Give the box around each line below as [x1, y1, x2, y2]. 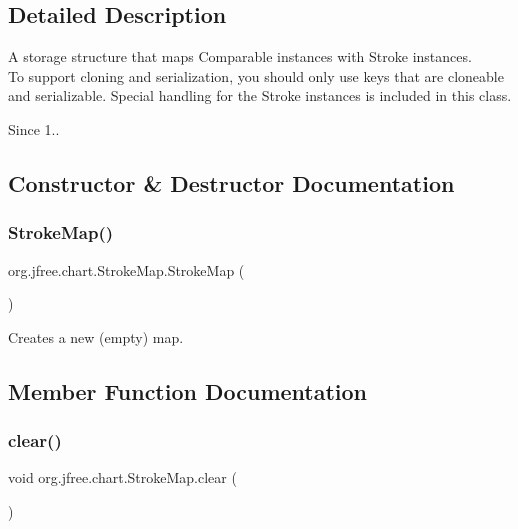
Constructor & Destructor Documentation [8, 167, 455, 198]
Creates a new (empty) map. [8, 326, 184, 347]
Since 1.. [8, 118, 60, 139]
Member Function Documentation [8, 375, 368, 406]
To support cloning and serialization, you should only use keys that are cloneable [8, 65, 504, 86]
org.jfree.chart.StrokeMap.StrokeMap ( [8, 259, 245, 280]
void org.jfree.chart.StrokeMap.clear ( [8, 467, 237, 488]
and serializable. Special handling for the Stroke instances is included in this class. [8, 85, 512, 106]
